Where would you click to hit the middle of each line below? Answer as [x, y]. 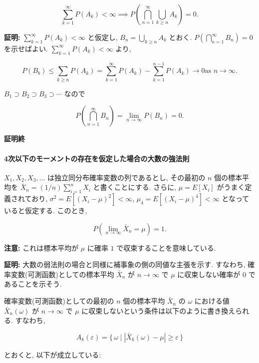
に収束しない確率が [209, 274]
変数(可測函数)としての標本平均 [62, 274]
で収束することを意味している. [166, 247]
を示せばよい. [26, 48]
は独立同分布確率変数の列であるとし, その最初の [126, 177]
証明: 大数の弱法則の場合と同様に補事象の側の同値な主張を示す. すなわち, [125, 264]
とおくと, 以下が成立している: [53, 354]
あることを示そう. [33, 284]
